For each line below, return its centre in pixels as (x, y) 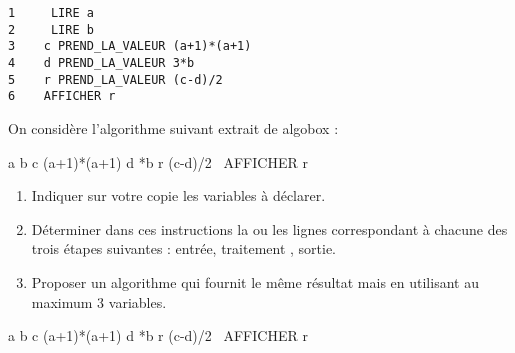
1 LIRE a (51, 13)
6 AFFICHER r (62, 96)
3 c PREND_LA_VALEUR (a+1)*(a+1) (130, 46)
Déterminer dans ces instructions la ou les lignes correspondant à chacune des (269, 228)
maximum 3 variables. (99, 301)
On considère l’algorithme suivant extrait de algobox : (173, 127)
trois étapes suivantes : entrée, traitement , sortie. (184, 248)
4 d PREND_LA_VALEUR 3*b (101, 62)
